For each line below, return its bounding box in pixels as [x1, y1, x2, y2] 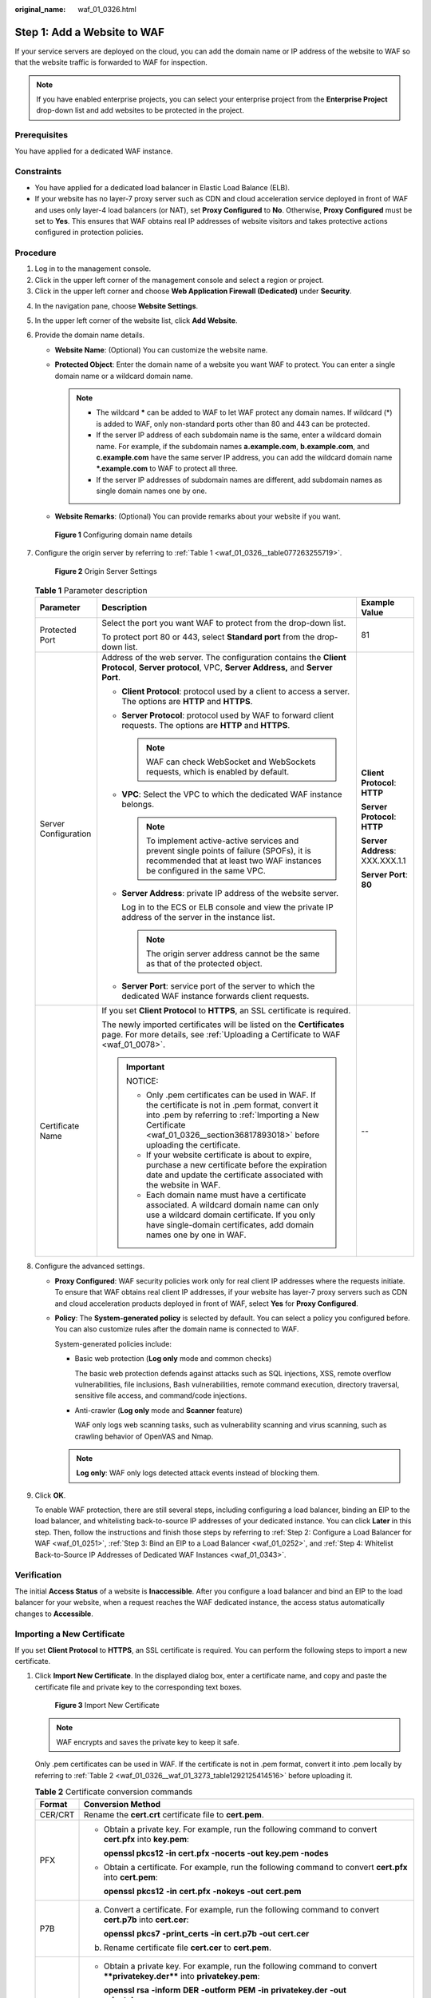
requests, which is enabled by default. [145, 766, 290, 778]
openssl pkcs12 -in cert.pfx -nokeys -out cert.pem [103, 1885, 302, 1897]
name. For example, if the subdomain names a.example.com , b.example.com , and [96, 441, 370, 451]
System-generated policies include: [54, 1339, 172, 1348]
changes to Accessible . [14, 1609, 93, 1618]
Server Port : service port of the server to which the [121, 981, 315, 992]
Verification [14, 1570, 62, 1581]
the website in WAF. [145, 1180, 221, 1191]
